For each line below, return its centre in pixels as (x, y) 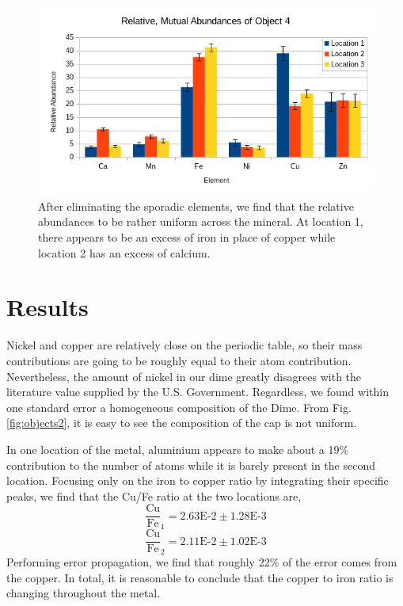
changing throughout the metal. (84, 593)
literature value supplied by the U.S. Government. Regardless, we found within (198, 392)
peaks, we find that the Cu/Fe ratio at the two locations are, (154, 495)
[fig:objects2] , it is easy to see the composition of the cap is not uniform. (182, 423)
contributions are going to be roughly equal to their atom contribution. (179, 360)
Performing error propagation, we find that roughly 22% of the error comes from (202, 562)
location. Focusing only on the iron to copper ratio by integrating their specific (198, 480)
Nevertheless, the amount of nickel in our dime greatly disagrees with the (184, 376)
